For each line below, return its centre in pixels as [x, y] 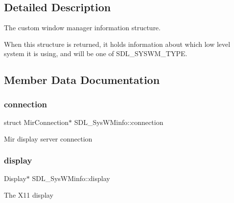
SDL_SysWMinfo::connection [119, 122]
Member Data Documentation [82, 80]
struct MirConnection [36, 122]
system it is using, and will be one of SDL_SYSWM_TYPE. [96, 53]
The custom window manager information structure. [82, 28]
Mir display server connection [48, 138]
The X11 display [29, 194]
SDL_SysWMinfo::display [71, 178]
